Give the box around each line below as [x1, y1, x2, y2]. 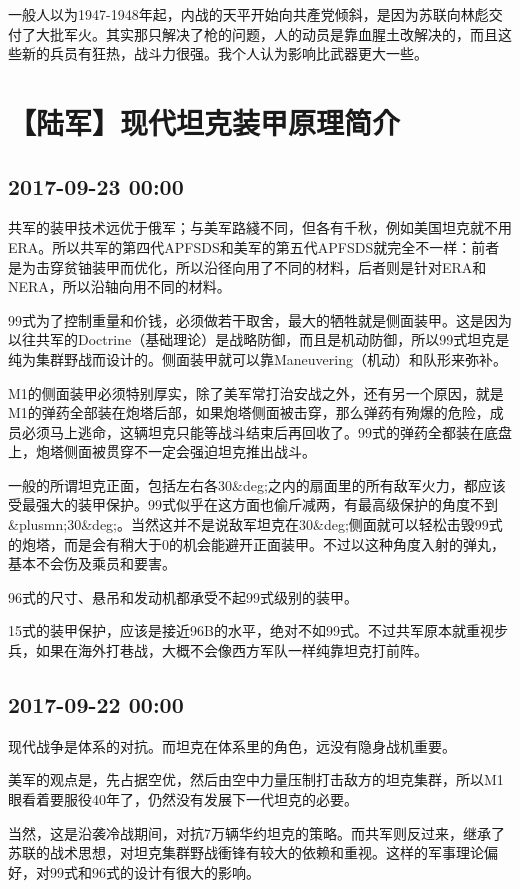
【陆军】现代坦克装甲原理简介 [8, 101, 401, 142]
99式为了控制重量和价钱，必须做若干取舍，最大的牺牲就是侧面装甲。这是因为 [8, 309, 512, 330]
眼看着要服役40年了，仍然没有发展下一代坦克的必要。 [8, 789, 358, 810]
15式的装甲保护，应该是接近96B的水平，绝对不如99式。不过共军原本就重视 [8, 620, 494, 641]
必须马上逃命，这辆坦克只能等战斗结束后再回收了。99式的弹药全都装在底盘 [21, 421, 512, 442]
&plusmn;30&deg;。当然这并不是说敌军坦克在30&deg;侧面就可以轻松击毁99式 [8, 514, 503, 535]
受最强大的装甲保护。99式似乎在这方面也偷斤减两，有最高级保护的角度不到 [8, 494, 498, 515]
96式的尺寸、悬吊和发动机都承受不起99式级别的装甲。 [8, 586, 358, 607]
